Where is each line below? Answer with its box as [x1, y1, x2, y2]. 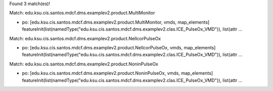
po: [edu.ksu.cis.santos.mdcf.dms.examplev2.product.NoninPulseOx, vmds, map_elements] [22, 70, 213, 76]
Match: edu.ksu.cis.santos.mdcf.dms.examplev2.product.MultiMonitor [9, 10, 155, 16]
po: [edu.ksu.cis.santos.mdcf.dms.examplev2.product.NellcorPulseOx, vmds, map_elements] [22, 44, 216, 50]
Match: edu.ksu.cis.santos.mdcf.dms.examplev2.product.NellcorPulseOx [9, 35, 161, 41]
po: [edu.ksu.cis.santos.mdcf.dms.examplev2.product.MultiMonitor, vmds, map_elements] [22, 19, 210, 25]
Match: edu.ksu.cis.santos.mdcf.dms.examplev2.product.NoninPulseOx [9, 61, 159, 67]
